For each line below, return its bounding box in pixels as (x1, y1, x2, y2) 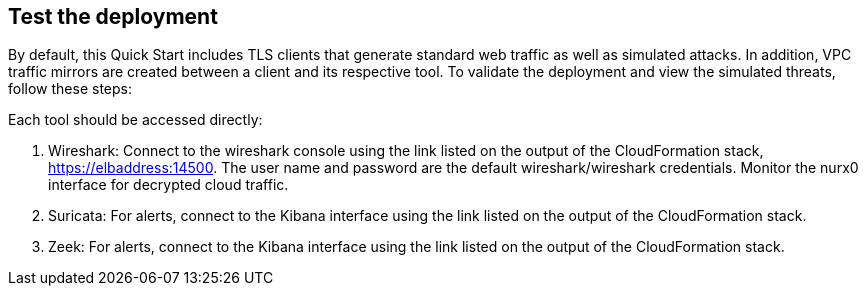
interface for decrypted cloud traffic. (48, 176, 289, 194)
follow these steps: (8, 80, 132, 98)
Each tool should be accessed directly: (8, 111, 263, 129)
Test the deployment (8, 4, 218, 29)
